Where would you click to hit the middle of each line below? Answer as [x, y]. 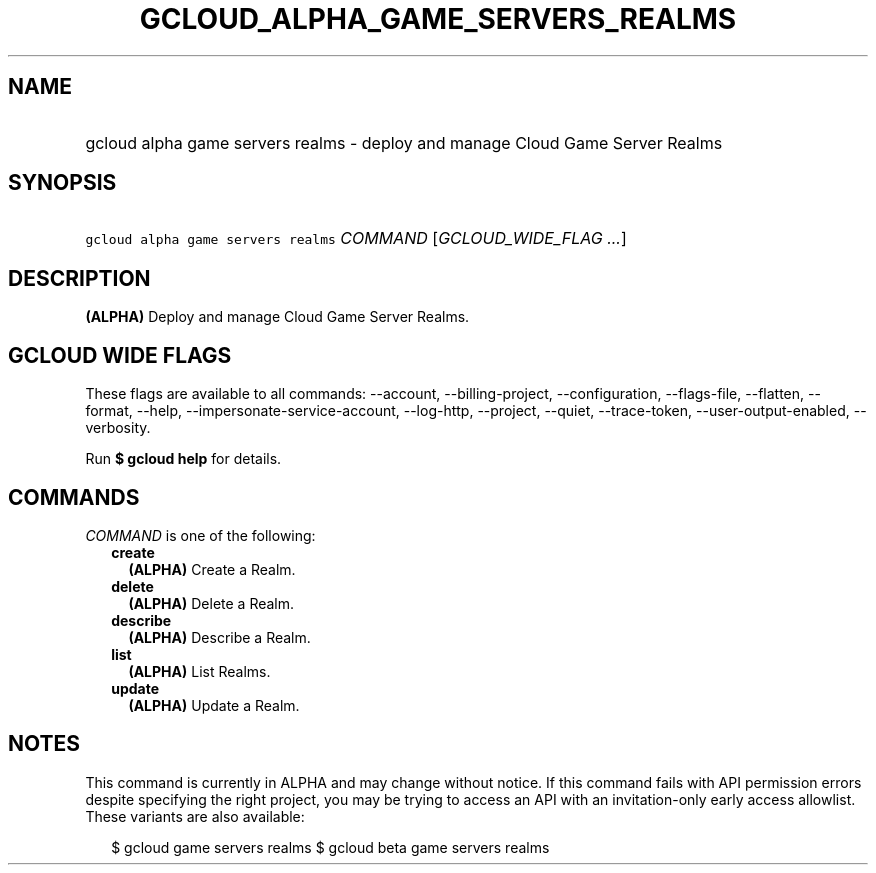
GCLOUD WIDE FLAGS [120, 355]
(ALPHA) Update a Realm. [214, 705]
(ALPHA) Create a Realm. [212, 569]
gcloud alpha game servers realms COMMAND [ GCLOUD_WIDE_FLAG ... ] [356, 238]
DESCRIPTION [79, 278]
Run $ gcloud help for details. [183, 459]
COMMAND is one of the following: [200, 535]
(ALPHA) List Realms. [199, 671]
